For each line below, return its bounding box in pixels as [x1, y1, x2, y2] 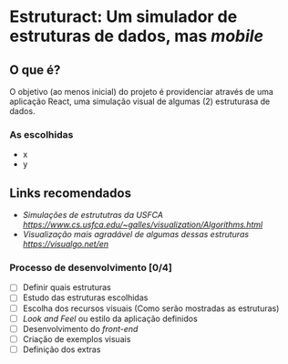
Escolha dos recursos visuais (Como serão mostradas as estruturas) [22, 303, 280, 314]
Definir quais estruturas [22, 282, 111, 293]
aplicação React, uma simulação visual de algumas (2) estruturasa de [9, 96, 271, 107]
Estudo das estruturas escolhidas [22, 292, 149, 303]
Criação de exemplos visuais [22, 333, 131, 344]
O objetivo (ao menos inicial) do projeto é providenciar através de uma [9, 87, 273, 97]
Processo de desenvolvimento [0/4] [9, 262, 173, 275]
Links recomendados [9, 185, 132, 201]
